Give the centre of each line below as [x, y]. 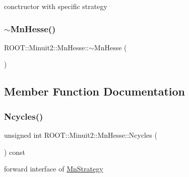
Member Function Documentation [95, 91]
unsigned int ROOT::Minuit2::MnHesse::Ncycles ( [81, 135]
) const [15, 152]
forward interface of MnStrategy [54, 169]
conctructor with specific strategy [56, 6]
